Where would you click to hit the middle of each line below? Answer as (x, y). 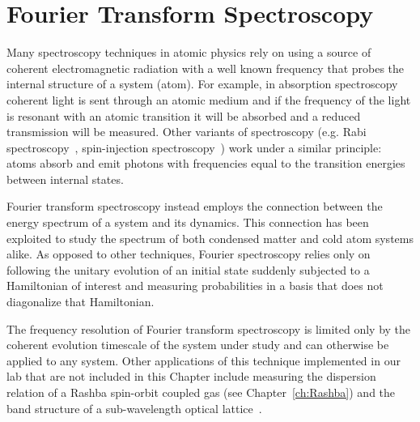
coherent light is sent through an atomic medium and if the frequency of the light (209, 99)
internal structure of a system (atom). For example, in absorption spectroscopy (202, 84)
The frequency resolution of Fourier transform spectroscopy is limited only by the (209, 328)
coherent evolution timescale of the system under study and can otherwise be (198, 345)
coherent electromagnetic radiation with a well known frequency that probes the (206, 68)
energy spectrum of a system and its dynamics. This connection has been (188, 222)
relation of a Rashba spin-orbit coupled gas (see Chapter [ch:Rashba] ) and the (201, 392)
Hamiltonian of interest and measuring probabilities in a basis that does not (195, 286)
